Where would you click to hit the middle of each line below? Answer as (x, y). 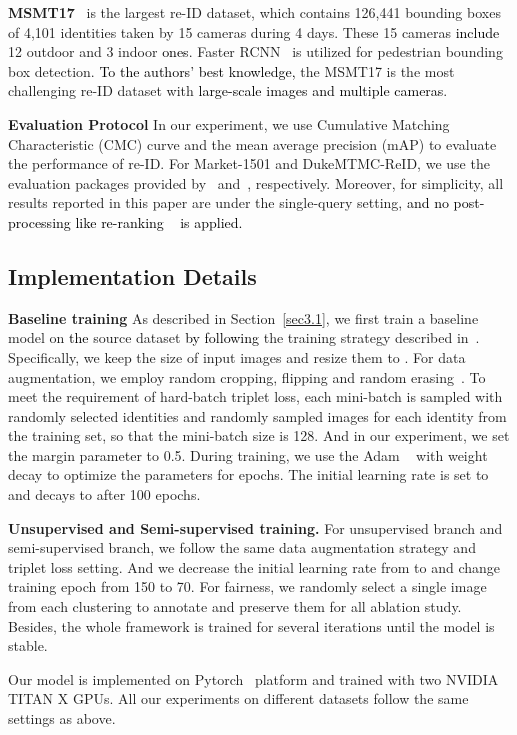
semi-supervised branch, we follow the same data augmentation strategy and (242, 547)
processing (39, 221)
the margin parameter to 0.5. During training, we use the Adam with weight (248, 454)
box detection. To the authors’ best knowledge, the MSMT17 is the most (231, 70)
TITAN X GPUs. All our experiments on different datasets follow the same (238, 698)
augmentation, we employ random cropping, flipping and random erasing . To (247, 376)
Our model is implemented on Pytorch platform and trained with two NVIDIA (253, 678)
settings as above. (62, 718)
